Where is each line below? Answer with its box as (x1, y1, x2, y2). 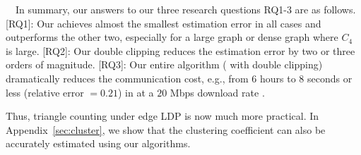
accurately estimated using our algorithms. (6, 136, 191, 151)
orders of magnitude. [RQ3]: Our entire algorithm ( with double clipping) (6, 57, 323, 72)
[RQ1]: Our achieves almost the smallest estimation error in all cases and (6, 15, 321, 30)
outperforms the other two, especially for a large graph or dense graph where (6, 30, 338, 44)
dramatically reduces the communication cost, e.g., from (6, 70, 249, 85)
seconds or (307, 70, 353, 85)
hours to (259, 70, 296, 85)
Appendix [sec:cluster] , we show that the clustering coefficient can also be (6, 122, 326, 137)
